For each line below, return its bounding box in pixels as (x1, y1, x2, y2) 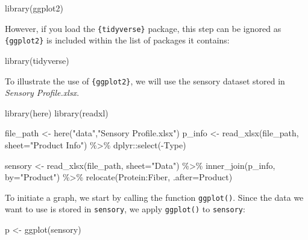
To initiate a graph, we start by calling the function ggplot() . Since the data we (5, 191, 304, 203)
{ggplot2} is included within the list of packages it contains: (5, 34, 230, 46)
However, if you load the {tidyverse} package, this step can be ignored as (5, 22, 281, 34)
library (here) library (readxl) (5, 106, 108, 119)
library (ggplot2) (5, 2, 63, 14)
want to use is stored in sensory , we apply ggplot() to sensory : (5, 203, 245, 215)
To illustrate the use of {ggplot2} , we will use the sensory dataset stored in (5, 74, 285, 87)
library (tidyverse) (5, 54, 69, 66)
